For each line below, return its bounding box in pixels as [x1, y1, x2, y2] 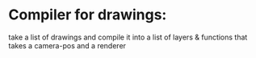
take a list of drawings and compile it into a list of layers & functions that [8, 32, 248, 42]
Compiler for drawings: [8, 6, 167, 24]
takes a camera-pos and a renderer [8, 40, 127, 50]
